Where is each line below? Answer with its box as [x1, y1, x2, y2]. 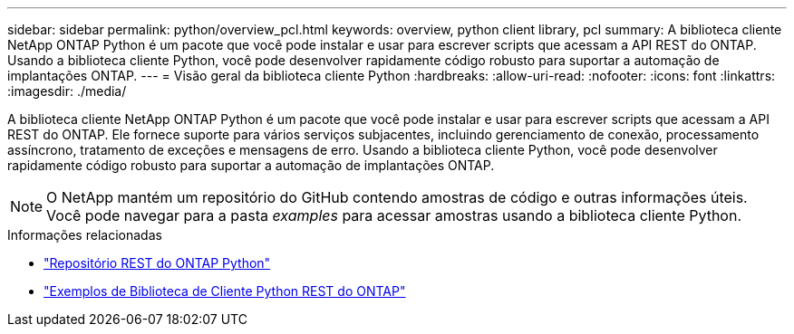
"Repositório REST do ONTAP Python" [44, 255, 271, 271]
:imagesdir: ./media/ [7, 83, 127, 99]
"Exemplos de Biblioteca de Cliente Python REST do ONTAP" [44, 283, 406, 299]
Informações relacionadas [7, 227, 162, 243]
